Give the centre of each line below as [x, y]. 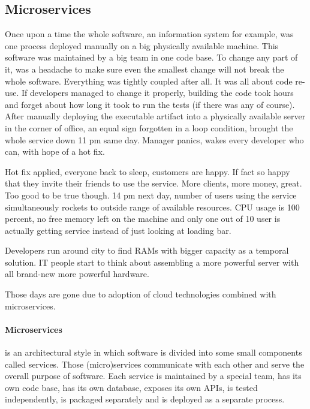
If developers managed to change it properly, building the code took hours [158, 93]
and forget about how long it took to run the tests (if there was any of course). [150, 104]
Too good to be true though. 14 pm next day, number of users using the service [151, 195]
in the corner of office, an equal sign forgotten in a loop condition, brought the [149, 127]
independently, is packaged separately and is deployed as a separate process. [145, 399]
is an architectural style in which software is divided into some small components [154, 352]
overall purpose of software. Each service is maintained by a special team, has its [153, 376]
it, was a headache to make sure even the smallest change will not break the [145, 69]
